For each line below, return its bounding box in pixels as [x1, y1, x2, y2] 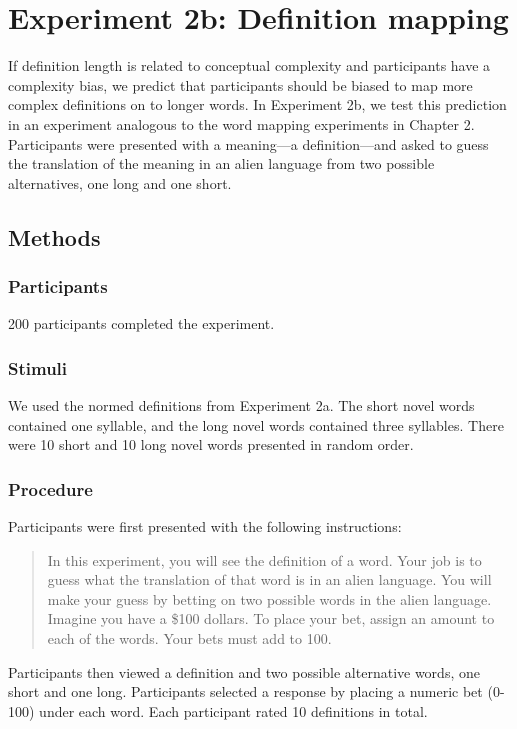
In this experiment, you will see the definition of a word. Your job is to [47, 549, 482, 570]
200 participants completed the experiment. [8, 313, 275, 334]
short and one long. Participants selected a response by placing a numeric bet [8, 681, 483, 702]
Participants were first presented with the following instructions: [8, 516, 402, 537]
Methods [8, 221, 101, 252]
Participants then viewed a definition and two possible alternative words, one [8, 661, 480, 682]
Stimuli [8, 355, 68, 380]
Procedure [8, 476, 93, 501]
